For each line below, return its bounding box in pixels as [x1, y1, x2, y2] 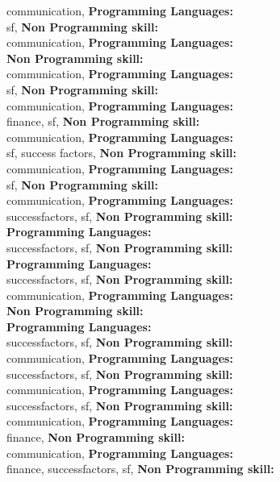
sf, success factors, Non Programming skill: [6, 144, 237, 161]
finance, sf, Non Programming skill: [6, 113, 200, 130]
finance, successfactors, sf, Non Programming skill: [6, 460, 274, 477]
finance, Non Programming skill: [6, 429, 185, 446]
